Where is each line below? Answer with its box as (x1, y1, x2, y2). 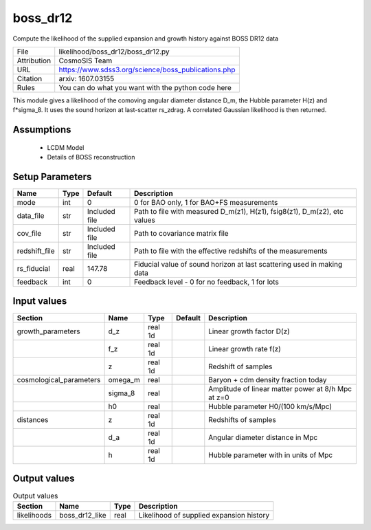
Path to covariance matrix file (134, 229, 229, 239)
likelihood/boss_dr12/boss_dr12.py (58, 47, 170, 56)
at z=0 (208, 393, 229, 402)
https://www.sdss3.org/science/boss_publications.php (58, 65, 236, 74)
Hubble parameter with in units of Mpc (208, 450, 333, 460)
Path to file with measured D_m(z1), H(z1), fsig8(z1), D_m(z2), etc (134, 207, 344, 217)
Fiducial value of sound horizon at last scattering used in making (134, 260, 343, 269)
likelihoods (16, 511, 52, 520)
